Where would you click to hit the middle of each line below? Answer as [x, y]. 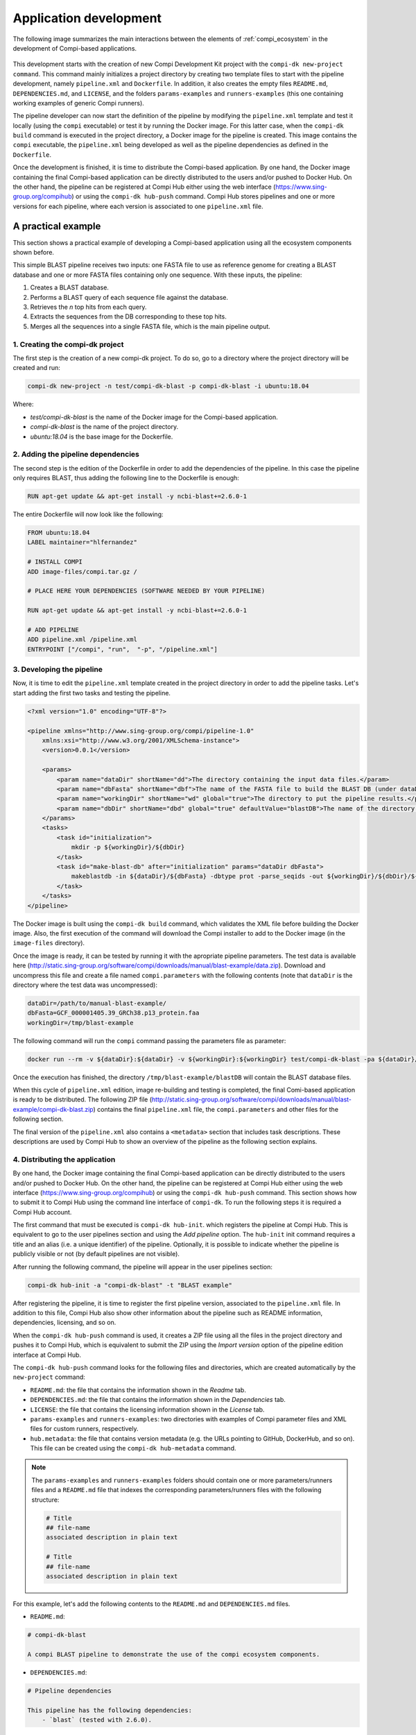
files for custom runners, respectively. [84, 1429]
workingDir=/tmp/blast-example [81, 1023]
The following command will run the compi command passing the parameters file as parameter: [149, 1040]
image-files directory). [49, 943]
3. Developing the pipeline [58, 670]
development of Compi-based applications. [75, 48]
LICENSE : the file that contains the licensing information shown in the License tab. [147, 1410]
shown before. [34, 253]
